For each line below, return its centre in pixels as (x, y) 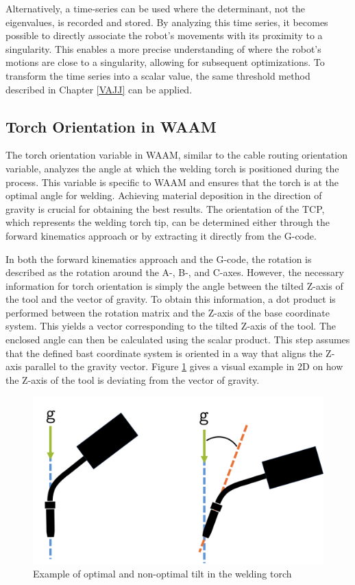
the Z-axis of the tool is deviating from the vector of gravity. (133, 379)
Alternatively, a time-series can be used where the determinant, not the (156, 8)
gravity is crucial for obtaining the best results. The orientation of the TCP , (165, 208)
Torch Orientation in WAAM (111, 126)
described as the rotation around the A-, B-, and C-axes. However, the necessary (175, 272)
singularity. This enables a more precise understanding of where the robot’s (163, 48)
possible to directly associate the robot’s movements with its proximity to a (164, 35)
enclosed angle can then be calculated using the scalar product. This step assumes (178, 340)
